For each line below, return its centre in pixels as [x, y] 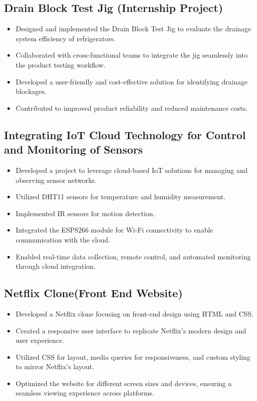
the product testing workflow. [61, 64]
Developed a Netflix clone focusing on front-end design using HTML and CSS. [134, 313]
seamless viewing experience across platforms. [85, 393]
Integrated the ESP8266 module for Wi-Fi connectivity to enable [114, 230]
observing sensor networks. [56, 180]
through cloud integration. [56, 266]
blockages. [31, 91]
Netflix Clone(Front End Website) [94, 293]
